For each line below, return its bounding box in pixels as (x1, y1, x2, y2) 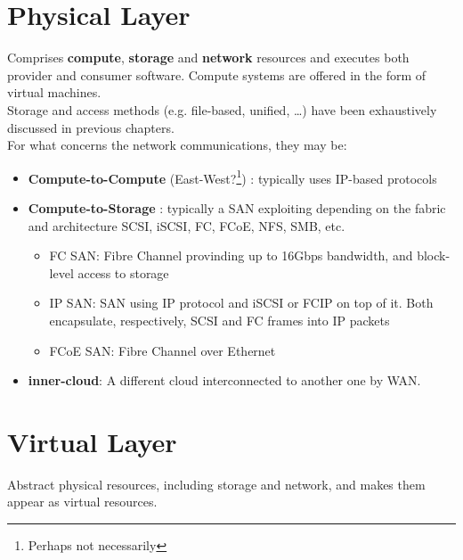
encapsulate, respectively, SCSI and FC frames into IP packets (49, 310, 390, 329)
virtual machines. (7, 83, 102, 102)
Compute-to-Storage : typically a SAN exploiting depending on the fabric (28, 198, 446, 217)
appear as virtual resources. (7, 492, 158, 511)
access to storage (77, 263, 169, 282)
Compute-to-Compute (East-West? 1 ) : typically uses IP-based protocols (28, 166, 437, 187)
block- (417, 246, 451, 265)
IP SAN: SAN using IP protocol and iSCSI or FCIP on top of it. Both (49, 293, 434, 312)
